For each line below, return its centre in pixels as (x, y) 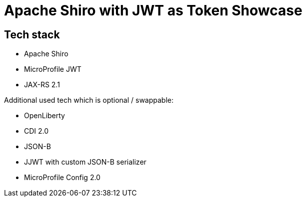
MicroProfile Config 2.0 (62, 178)
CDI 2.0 (36, 131)
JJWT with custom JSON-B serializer (85, 162)
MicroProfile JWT (53, 69)
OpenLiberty (44, 116)
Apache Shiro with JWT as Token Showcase (153, 10)
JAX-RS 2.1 (42, 85)
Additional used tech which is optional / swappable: (89, 100)
